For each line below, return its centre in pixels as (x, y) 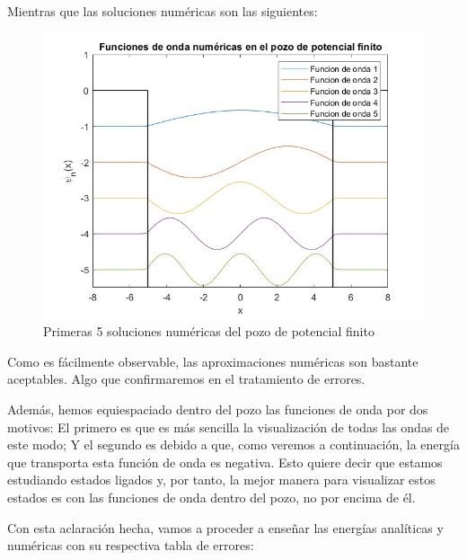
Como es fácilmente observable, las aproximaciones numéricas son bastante (213, 361)
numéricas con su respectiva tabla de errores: (131, 545)
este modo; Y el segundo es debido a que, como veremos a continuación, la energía (233, 444)
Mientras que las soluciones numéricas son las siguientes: (163, 11)
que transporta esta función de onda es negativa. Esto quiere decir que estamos (225, 462)
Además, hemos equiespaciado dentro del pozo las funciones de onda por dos (218, 409)
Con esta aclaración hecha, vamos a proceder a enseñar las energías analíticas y (225, 527)
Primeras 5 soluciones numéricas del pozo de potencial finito (209, 331)
